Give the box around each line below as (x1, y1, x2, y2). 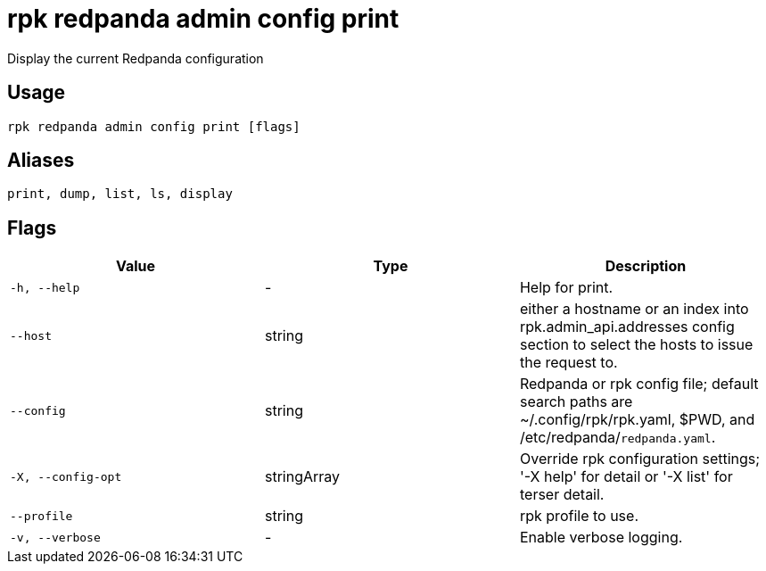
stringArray (264, 468, 341, 486)
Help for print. (519, 278, 614, 297)
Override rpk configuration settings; (519, 450, 761, 468)
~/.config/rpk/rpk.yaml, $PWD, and (519, 410, 755, 429)
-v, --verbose (10, 530, 101, 544)
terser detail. (519, 485, 605, 504)
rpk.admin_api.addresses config (519, 318, 735, 336)
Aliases (7, 149, 75, 172)
